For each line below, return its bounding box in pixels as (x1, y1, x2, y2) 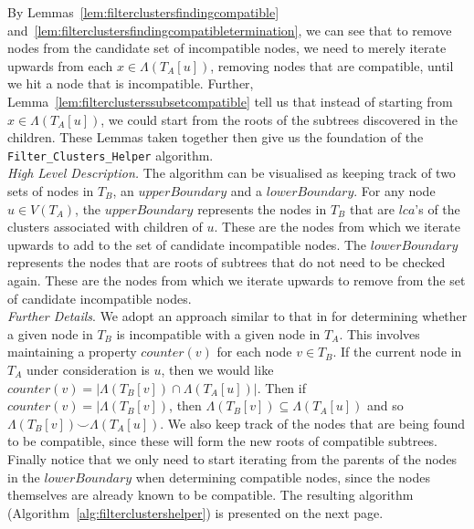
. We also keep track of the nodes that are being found (160, 413, 466, 432)
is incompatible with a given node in (116, 324, 321, 343)
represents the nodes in (197, 199, 327, 218)
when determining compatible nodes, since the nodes (135, 467, 431, 486)
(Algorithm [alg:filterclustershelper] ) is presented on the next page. (7, 503, 384, 522)
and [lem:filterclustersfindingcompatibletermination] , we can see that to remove (7, 20, 452, 39)
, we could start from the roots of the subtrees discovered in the (100, 109, 458, 129)
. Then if (257, 378, 306, 397)
